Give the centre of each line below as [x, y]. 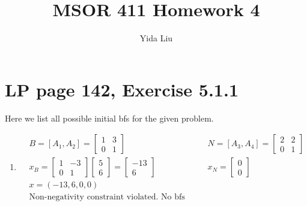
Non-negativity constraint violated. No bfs [107, 197]
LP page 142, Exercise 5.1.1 [122, 89]
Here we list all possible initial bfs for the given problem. [109, 118]
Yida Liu [156, 38]
